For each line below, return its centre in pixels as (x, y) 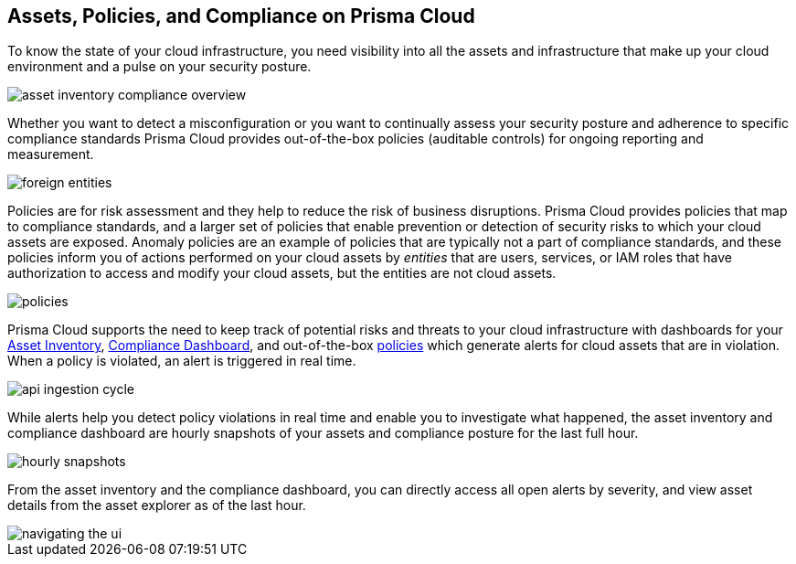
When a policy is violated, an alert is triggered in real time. (182, 361)
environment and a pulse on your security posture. (159, 67)
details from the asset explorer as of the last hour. (157, 505)
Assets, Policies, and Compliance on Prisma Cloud (241, 16)
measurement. (51, 154)
